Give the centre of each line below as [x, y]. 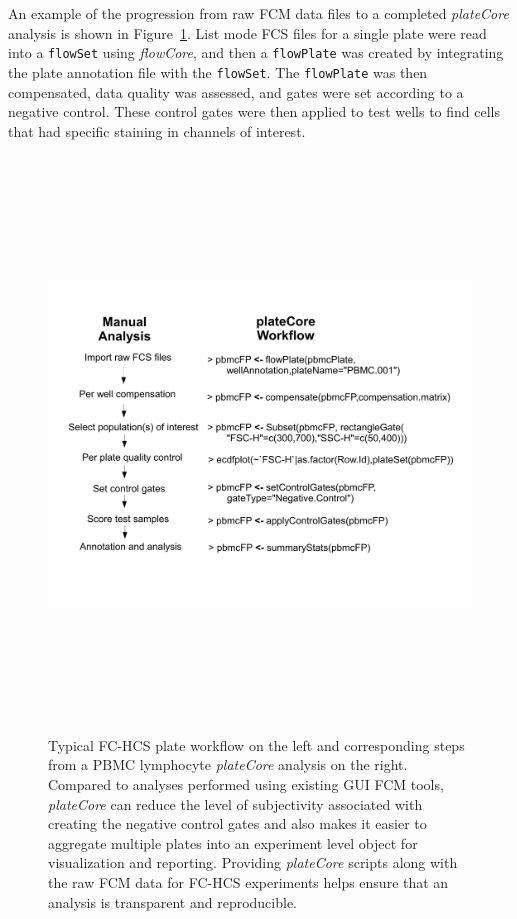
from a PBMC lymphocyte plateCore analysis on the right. [228, 764]
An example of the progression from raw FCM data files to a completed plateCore [258, 13]
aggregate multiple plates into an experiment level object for [233, 842]
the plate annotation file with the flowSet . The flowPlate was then [218, 71]
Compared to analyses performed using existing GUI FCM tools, [246, 784]
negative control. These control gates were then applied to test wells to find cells [254, 111]
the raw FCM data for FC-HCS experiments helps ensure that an [248, 882]
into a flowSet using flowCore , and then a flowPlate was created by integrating [256, 52]
